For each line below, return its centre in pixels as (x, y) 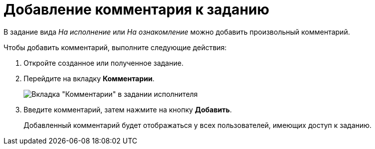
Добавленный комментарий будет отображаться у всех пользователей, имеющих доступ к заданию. (198, 125)
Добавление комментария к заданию (136, 10)
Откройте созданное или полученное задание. (104, 63)
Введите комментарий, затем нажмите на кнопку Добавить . (128, 109)
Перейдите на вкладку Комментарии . (89, 78)
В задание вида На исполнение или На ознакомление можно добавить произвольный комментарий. (177, 32)
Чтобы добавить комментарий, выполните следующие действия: (115, 47)
